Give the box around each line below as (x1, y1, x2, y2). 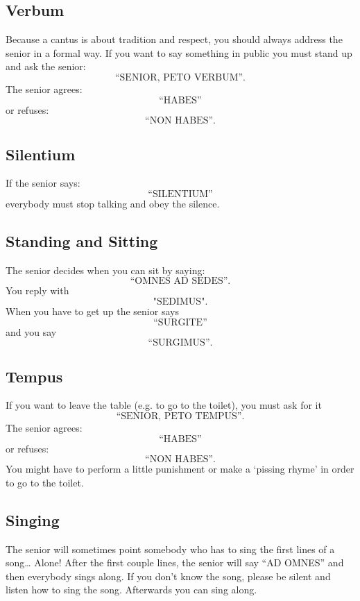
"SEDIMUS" (153, 296, 205, 307)
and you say (6, 324, 57, 339)
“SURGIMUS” (148, 338, 210, 348)
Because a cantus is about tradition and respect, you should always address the (6, 32, 343, 46)
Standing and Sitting (6, 230, 158, 251)
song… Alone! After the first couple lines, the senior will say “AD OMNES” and (6, 555, 344, 570)
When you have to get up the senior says (6, 303, 179, 318)
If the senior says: (6, 176, 80, 190)
